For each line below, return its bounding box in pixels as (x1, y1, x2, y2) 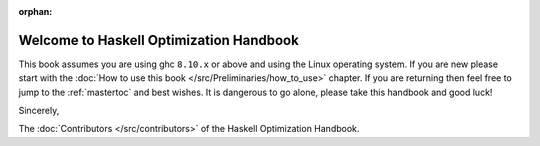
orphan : (18, 6, 53, 17)
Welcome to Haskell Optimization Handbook (18, 31, 299, 49)
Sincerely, (18, 105, 60, 117)
